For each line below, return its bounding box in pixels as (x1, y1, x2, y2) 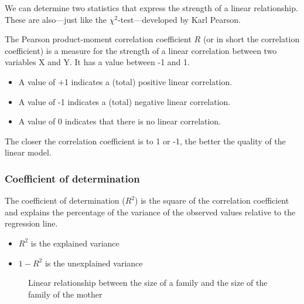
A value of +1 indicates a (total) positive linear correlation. (18, 75, 233, 87)
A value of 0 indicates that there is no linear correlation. (18, 115, 221, 127)
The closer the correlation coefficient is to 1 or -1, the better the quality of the (5, 134, 286, 147)
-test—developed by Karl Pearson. (118, 13, 241, 25)
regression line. (5, 217, 58, 229)
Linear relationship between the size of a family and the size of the (28, 276, 268, 289)
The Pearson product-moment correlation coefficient (5, 33, 192, 45)
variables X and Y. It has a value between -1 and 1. (5, 56, 190, 68)
